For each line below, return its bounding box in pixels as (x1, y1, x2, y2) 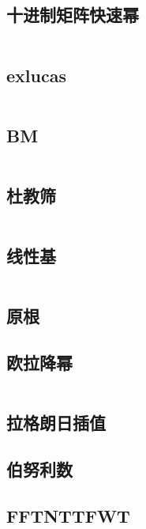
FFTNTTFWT (6, 503, 130, 527)
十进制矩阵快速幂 (6, 2, 139, 27)
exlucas (6, 62, 66, 87)
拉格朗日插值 (6, 410, 106, 435)
